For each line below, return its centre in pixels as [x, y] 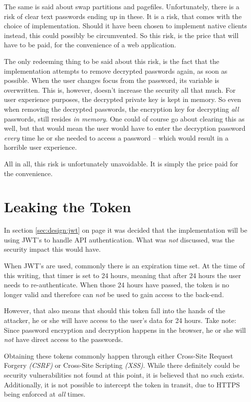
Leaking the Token [68, 207]
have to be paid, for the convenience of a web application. [90, 45]
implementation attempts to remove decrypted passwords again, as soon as [116, 70]
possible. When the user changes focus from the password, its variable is [112, 80]
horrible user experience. [40, 147]
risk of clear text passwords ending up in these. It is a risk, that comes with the [123, 16]
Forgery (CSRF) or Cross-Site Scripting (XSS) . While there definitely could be [122, 365]
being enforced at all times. [45, 394]
